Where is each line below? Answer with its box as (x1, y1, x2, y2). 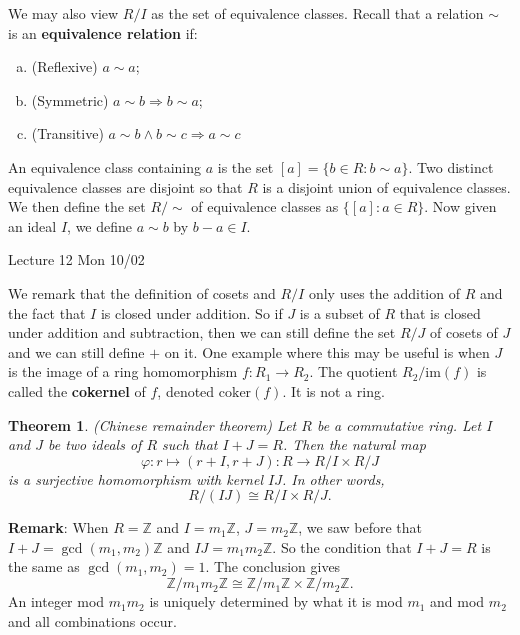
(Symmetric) (31, 89, 109, 110)
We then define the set (8, 196, 146, 217)
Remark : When (8, 517, 109, 538)
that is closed (399, 302, 481, 323)
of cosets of (430, 322, 498, 343)
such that (162, 434, 218, 455)
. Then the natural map (282, 434, 426, 455)
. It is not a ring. (282, 380, 385, 401)
